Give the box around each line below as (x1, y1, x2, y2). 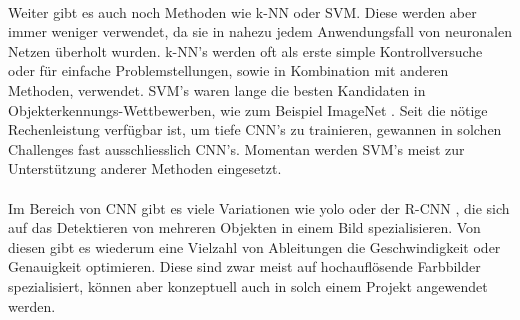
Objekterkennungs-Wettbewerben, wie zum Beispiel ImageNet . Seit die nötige (8, 99, 488, 120)
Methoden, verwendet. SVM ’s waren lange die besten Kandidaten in (8, 79, 426, 100)
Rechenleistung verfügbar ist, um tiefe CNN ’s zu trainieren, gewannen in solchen (8, 119, 502, 140)
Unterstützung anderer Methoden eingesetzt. (8, 158, 282, 179)
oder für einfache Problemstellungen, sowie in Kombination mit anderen (8, 60, 449, 81)
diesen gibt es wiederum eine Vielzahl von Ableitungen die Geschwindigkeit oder (8, 236, 501, 257)
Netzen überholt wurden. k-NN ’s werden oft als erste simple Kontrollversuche (8, 40, 483, 61)
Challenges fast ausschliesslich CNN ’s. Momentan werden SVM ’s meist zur (8, 138, 465, 159)
